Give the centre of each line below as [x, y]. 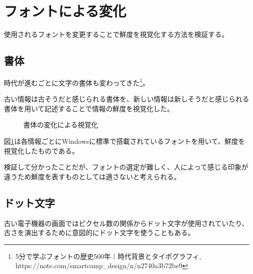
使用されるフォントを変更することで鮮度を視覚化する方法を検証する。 [116, 34]
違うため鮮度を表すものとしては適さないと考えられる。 [92, 176]
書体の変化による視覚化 [61, 125]
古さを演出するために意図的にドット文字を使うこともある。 [99, 232]
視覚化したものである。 [41, 150]
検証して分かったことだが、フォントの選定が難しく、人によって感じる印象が [126, 167]
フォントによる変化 [65, 11]
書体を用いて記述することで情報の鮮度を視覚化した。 [89, 108]
